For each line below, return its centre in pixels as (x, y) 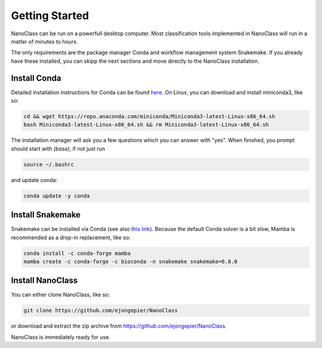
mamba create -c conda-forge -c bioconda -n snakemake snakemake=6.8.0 (131, 261)
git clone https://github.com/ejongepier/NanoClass (101, 311)
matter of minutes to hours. (44, 41)
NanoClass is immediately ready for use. (61, 337)
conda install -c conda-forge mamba (77, 253)
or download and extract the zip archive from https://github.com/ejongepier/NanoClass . (119, 326)
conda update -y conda (57, 196)
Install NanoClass (44, 281)
